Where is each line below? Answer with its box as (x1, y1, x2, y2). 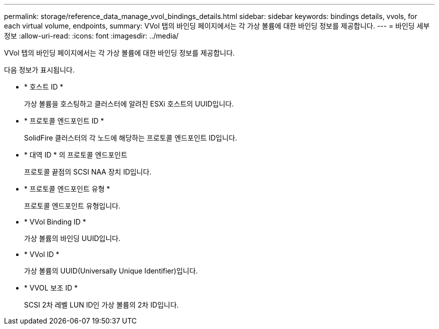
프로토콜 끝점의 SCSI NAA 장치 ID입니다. (24, 167, 152, 176)
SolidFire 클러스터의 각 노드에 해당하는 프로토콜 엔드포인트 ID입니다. (24, 133, 238, 142)
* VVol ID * (24, 250, 60, 258)
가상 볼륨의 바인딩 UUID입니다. (24, 234, 121, 242)
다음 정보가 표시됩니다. (4, 65, 75, 74)
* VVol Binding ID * (24, 217, 86, 226)
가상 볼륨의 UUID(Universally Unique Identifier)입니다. (24, 266, 198, 275)
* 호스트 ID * (24, 82, 64, 91)
